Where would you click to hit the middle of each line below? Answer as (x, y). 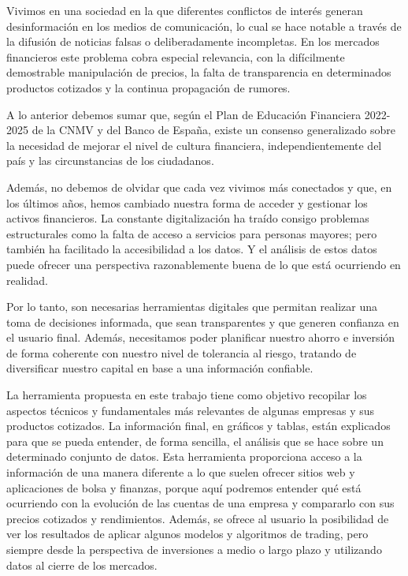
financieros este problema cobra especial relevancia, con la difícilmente (176, 56)
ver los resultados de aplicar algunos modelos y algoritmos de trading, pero (187, 534)
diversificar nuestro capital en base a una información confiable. (160, 368)
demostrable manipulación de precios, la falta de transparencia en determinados (199, 72)
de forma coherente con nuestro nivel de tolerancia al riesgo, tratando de (182, 352)
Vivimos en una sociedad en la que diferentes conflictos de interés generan (185, 10)
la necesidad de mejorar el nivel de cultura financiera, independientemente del (194, 145)
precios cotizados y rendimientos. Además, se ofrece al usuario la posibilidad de (198, 518)
